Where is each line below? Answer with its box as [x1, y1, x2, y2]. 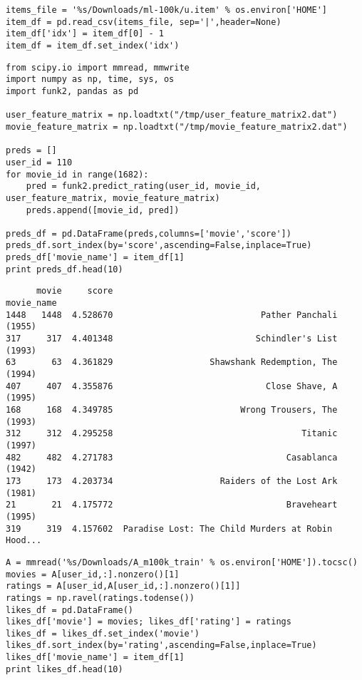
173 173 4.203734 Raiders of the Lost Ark [6, 475, 338, 486]
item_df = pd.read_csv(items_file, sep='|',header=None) [6, 16, 281, 27]
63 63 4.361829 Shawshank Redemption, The [6, 357, 338, 368]
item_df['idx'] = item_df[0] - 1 [6, 29, 164, 39]
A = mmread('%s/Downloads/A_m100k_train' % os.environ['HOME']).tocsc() [6, 557, 358, 567]
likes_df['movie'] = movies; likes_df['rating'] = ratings [6, 617, 291, 627]
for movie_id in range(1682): [6, 169, 149, 180]
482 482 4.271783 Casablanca [6, 452, 338, 463]
